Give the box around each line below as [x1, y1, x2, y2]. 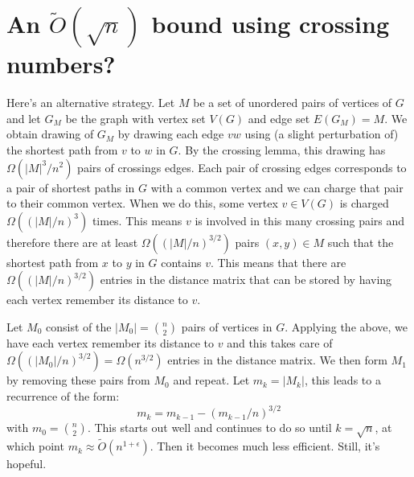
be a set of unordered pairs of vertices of [193, 94, 392, 111]
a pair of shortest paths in [6, 179, 135, 195]
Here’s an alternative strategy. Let [6, 94, 175, 111]
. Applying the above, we [285, 318, 408, 335]
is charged [339, 195, 389, 212]
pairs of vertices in [181, 318, 273, 335]
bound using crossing [151, 7, 389, 40]
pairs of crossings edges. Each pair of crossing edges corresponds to [77, 158, 407, 175]
